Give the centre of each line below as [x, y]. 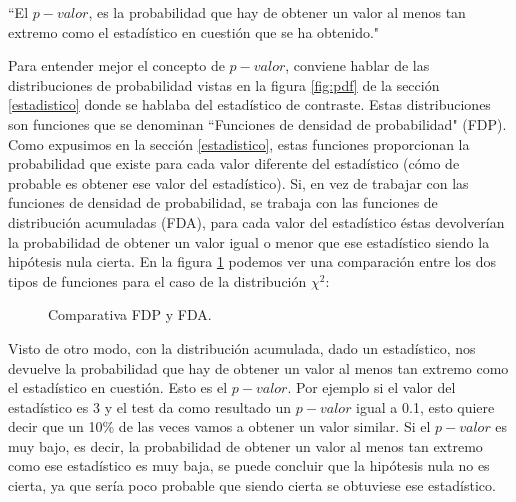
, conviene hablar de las [357, 65]
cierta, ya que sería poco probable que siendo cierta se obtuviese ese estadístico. [252, 485]
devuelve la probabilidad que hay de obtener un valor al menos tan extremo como [258, 367]
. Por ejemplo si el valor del [371, 387]
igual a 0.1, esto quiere [425, 406]
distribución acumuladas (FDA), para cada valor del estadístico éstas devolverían [256, 221]
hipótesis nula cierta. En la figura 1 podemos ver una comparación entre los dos [252, 261]
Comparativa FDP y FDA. [130, 314]
